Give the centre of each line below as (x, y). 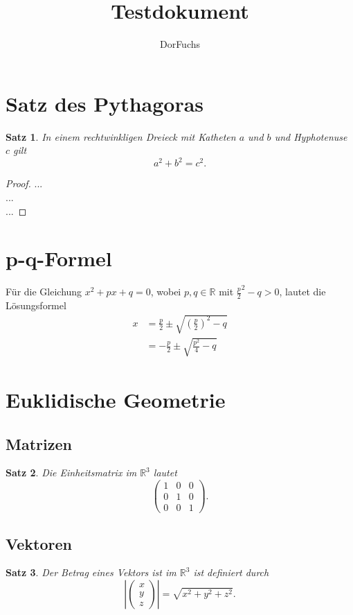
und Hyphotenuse (311, 136)
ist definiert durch (231, 572)
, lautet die (302, 292)
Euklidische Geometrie (116, 400)
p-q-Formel (59, 258)
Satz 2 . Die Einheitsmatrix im (71, 473)
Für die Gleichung (44, 292)
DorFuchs (180, 44)
